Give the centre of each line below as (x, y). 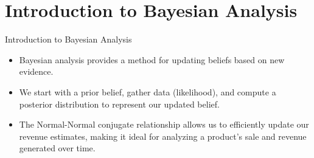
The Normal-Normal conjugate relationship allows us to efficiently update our (164, 124)
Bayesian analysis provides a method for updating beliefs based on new (152, 59)
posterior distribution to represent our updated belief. (119, 104)
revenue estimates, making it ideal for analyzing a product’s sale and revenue (163, 136)
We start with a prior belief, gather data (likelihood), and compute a (148, 91)
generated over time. (57, 148)
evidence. (36, 71)
